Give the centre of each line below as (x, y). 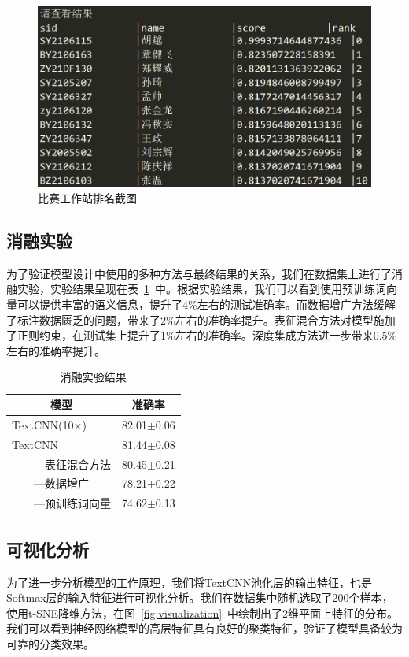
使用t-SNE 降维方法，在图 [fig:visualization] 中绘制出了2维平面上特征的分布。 (203, 612)
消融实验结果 (93, 377)
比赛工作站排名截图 (87, 198)
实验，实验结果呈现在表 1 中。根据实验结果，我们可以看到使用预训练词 (201, 289)
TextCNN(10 (43, 424)
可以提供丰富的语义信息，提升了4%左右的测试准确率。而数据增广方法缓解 (206, 304)
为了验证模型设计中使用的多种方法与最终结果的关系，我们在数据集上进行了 (199, 273)
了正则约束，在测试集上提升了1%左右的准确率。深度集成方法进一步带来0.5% (202, 335)
